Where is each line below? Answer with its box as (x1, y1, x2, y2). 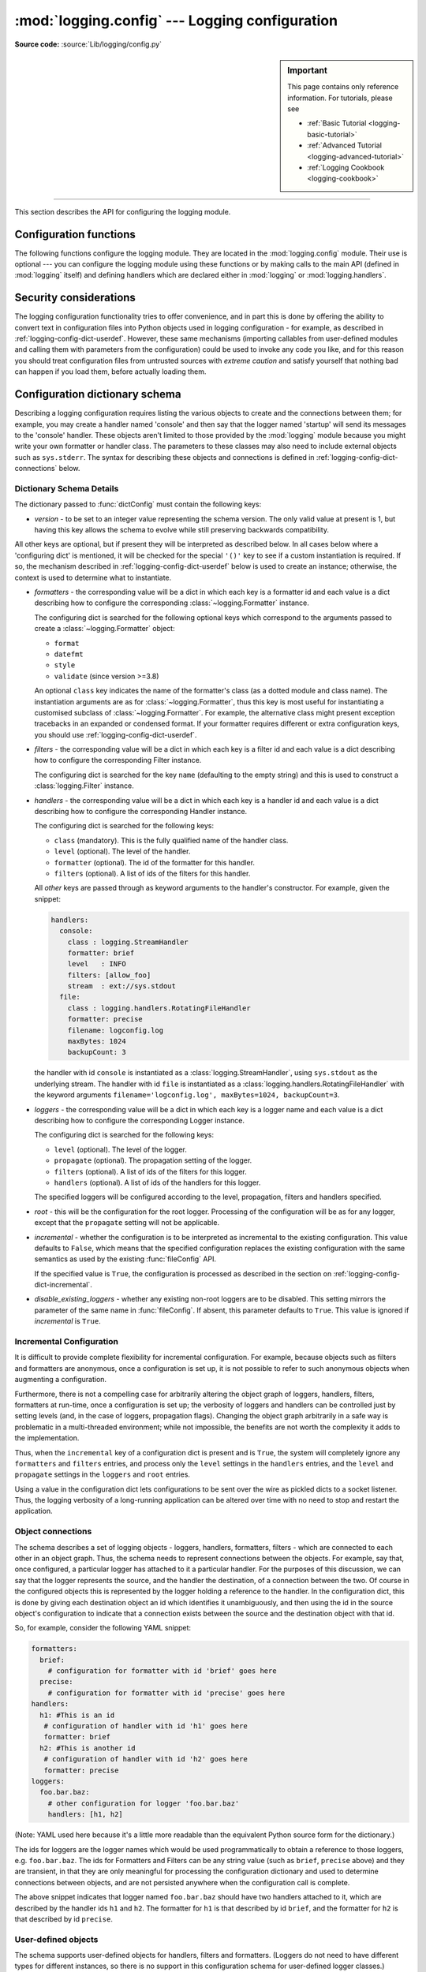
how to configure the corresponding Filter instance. (34, 756, 202, 765)
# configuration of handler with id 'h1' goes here (43, 1722, 248, 1731)
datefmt (54, 649, 84, 659)
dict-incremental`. (34, 1280, 92, 1290)
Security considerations (14, 291, 136, 304)
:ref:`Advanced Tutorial (307, 140, 383, 150)
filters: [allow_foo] (67, 970, 151, 980)
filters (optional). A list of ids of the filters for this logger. (54, 1167, 248, 1176)
